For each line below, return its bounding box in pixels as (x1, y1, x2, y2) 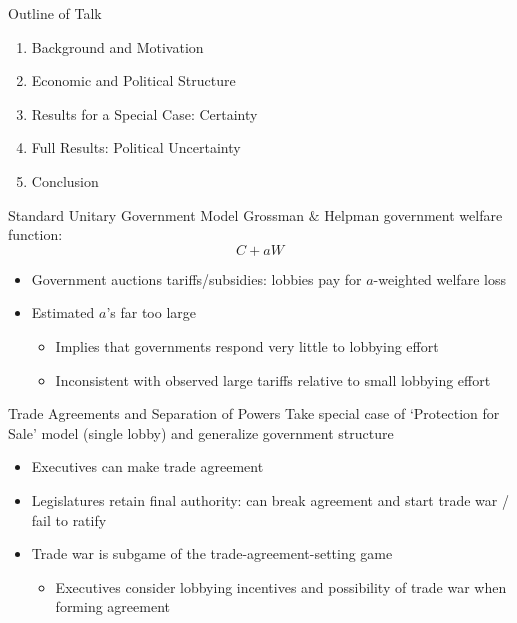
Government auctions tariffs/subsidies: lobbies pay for (31, 268, 362, 289)
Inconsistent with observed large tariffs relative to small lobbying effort (55, 369, 491, 390)
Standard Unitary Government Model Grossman (8, 204, 305, 225)
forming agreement (55, 596, 171, 617)
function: (8, 224, 63, 245)
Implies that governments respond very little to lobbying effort (55, 335, 439, 356)
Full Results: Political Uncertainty (31, 137, 241, 158)
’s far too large (106, 302, 196, 323)
